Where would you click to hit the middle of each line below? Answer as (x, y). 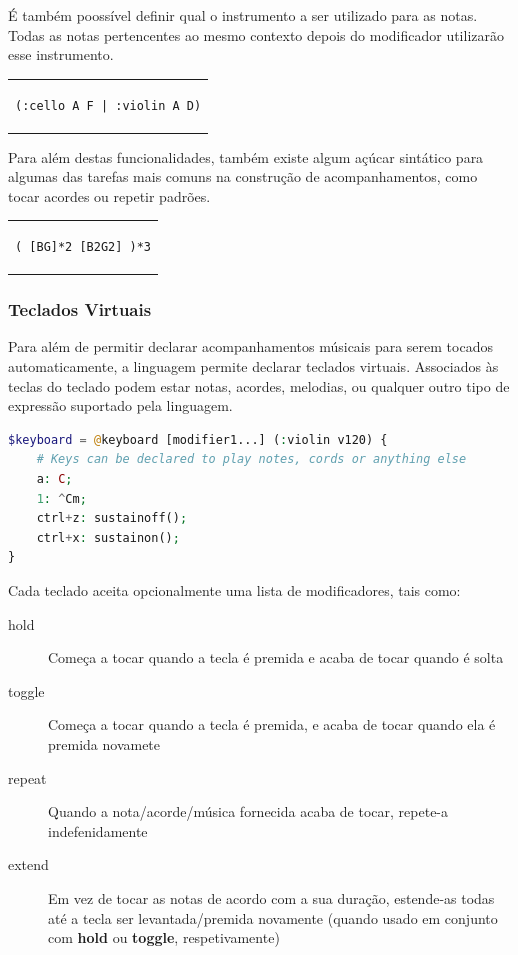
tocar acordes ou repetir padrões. (109, 195)
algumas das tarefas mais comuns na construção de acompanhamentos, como (243, 176)
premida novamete (104, 743)
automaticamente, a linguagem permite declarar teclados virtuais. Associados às (253, 366)
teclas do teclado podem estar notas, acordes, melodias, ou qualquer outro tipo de (259, 385)
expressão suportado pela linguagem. (120, 405)
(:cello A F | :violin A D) (108, 105)
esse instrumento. (61, 54)
